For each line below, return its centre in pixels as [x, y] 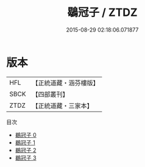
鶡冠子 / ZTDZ [102, 12]
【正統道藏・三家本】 [62, 105]
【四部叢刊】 [50, 94]
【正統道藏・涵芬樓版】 [65, 83]
